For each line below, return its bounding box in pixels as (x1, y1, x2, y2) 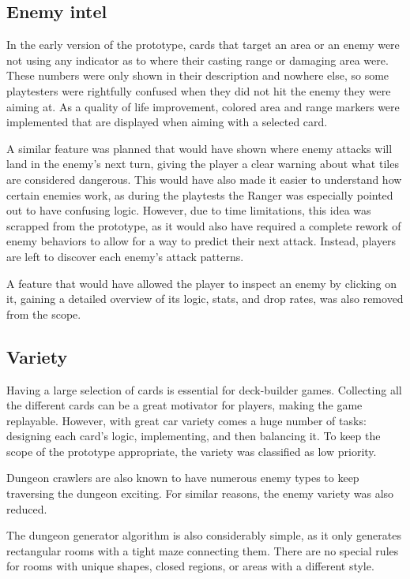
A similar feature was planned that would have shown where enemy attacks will (6, 140, 393, 156)
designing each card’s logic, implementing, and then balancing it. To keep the (6, 428, 381, 444)
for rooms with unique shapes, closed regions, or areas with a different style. (6, 558, 374, 574)
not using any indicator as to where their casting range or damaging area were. (6, 51, 389, 68)
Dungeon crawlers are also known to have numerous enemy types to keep (6, 469, 359, 486)
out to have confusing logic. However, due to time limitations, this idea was (6, 202, 371, 219)
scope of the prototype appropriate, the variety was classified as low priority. (6, 443, 377, 459)
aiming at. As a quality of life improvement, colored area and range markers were (6, 98, 400, 114)
